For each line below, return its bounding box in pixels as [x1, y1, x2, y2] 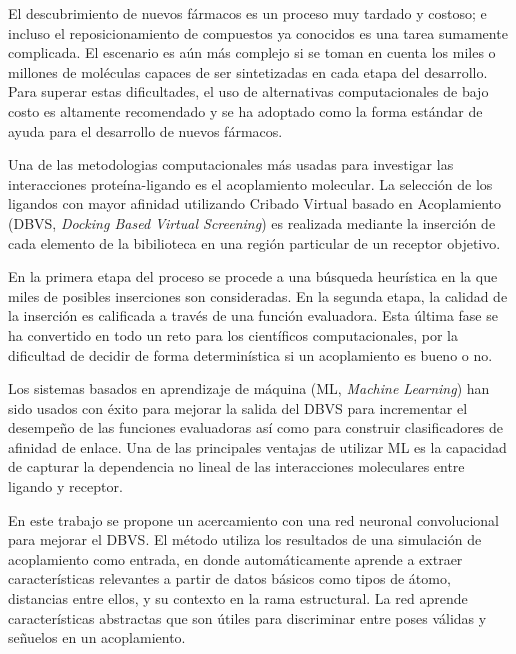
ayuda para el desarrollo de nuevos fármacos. [8, 120, 283, 141]
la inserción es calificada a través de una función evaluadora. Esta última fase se [8, 305, 498, 326]
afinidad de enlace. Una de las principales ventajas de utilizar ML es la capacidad [8, 436, 507, 457]
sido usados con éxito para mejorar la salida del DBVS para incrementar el [8, 397, 468, 418]
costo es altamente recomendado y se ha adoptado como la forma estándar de [8, 100, 483, 121]
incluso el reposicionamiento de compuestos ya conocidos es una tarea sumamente [8, 22, 508, 43]
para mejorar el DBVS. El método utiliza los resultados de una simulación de [8, 529, 482, 550]
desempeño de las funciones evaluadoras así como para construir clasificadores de [8, 417, 504, 438]
